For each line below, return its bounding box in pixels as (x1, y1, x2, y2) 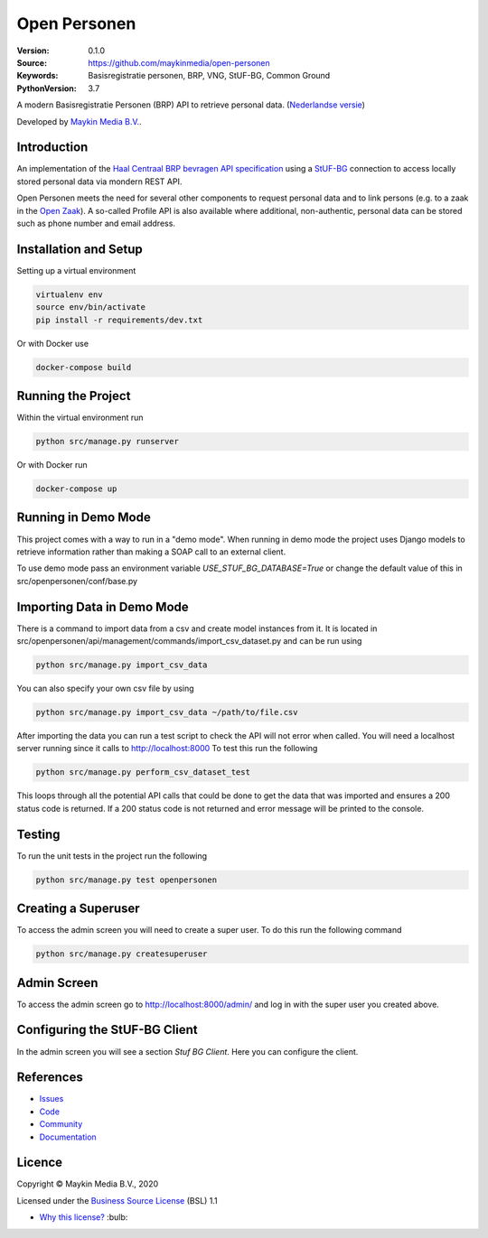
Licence (16, 1155, 63, 1170)
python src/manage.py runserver (35, 436, 180, 447)
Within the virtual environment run (16, 412, 144, 424)
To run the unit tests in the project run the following (16, 850, 208, 861)
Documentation (39, 1131, 97, 1142)
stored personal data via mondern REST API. (16, 176, 183, 187)
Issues (39, 1094, 64, 1104)
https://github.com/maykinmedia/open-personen (88, 57, 270, 68)
